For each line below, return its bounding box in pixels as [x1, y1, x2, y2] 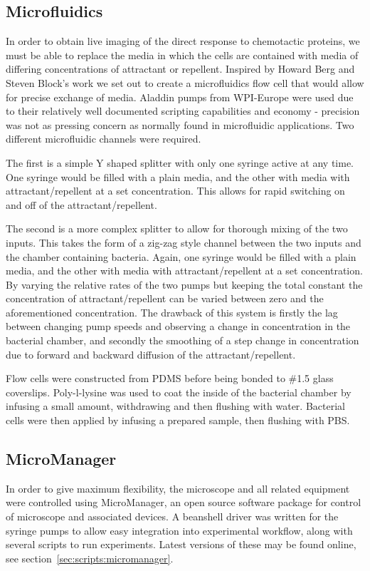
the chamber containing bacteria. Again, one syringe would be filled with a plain [6, 249, 356, 264]
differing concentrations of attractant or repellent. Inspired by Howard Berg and [6, 61, 355, 76]
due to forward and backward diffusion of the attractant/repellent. [6, 346, 296, 361]
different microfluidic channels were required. [6, 131, 201, 146]
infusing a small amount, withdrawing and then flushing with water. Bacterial [6, 398, 345, 413]
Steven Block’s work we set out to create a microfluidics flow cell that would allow [6, 75, 364, 90]
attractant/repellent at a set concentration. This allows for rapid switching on [6, 183, 345, 198]
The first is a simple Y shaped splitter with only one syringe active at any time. [6, 155, 354, 170]
